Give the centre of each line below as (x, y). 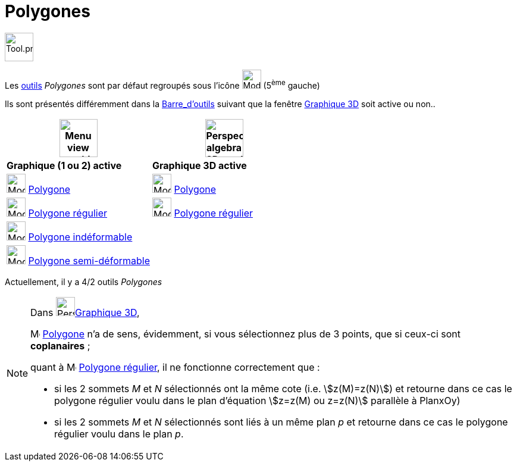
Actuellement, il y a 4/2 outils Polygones (84, 282)
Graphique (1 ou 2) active (64, 165)
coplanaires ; (60, 345)
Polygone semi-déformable (89, 260)
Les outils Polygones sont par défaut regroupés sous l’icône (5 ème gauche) (162, 85)
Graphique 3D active (200, 165)
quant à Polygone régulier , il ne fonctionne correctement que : (175, 367)
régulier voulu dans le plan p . (119, 434)
